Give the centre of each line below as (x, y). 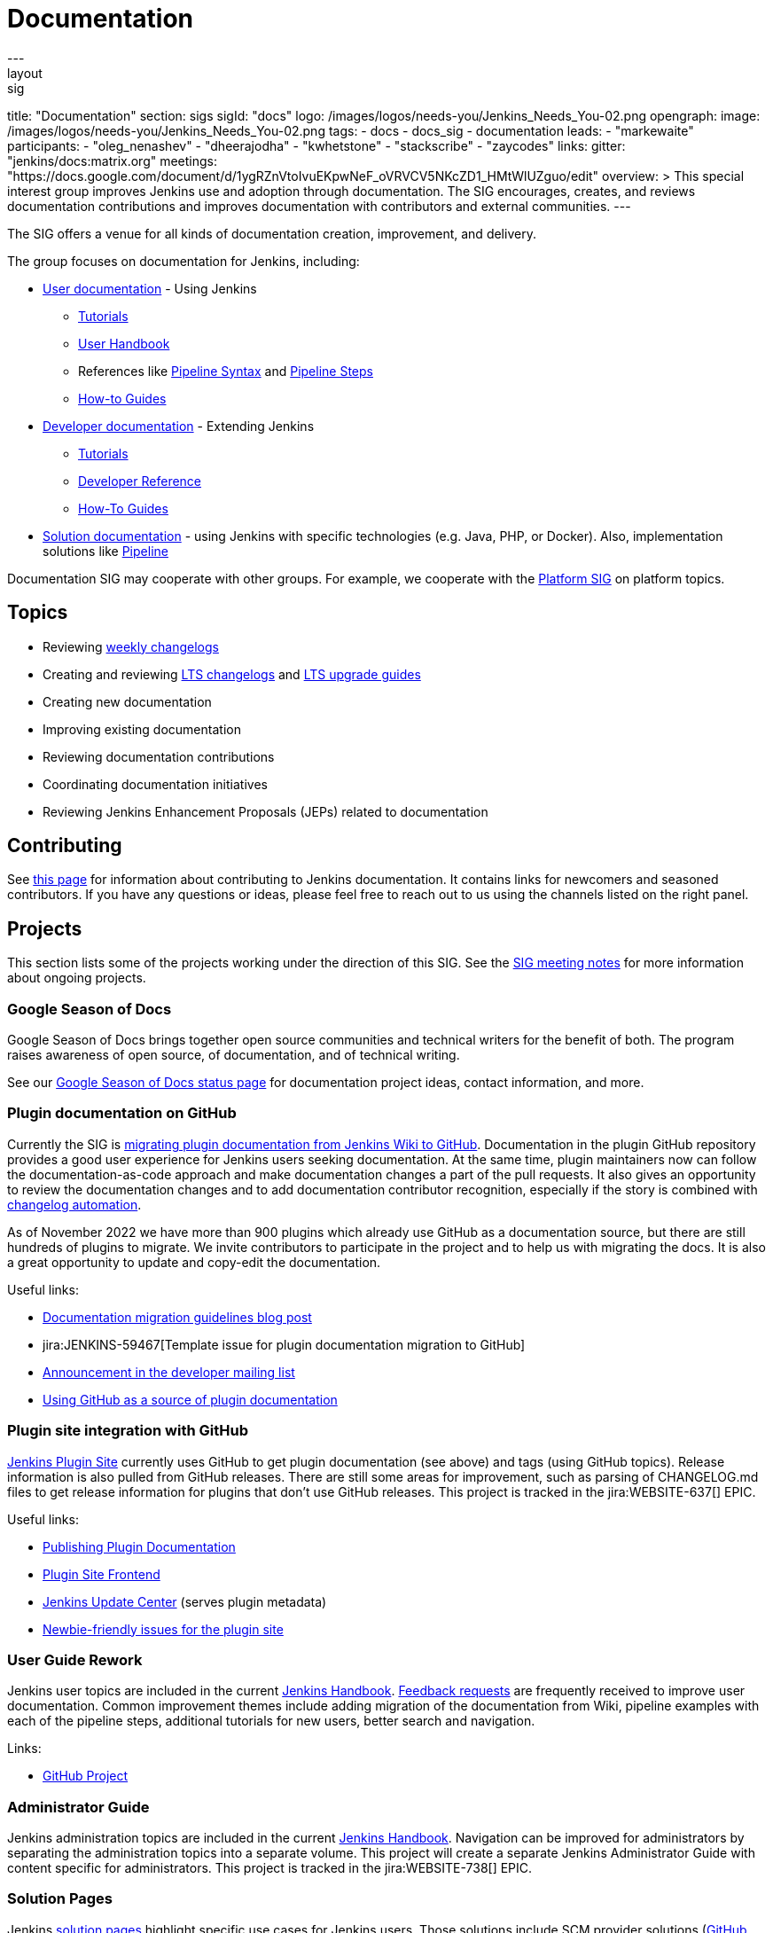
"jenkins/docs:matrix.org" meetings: (113, 160)
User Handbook (124, 343)
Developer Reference (140, 481)
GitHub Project (86, 1776)
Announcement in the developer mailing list (169, 1372)
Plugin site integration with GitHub (128, 1431)
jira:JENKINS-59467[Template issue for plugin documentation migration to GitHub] (284, 1344)
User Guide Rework (75, 1659)
